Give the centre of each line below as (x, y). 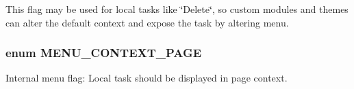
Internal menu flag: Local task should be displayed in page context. (147, 78)
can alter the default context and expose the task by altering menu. (147, 22)
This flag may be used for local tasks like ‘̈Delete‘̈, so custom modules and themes (177, 9)
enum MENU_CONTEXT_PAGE (104, 53)
